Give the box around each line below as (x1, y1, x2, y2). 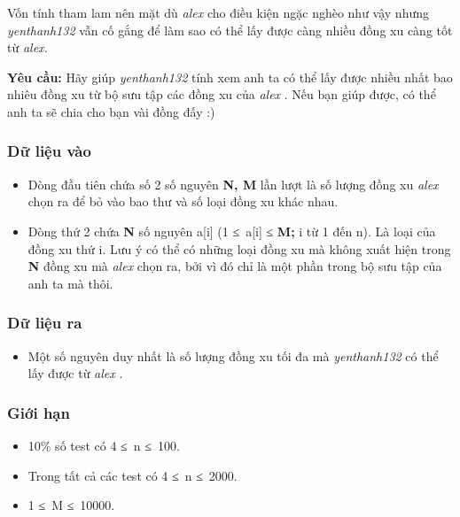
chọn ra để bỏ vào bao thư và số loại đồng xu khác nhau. (27, 192, 339, 211)
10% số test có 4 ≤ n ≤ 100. (27, 436, 180, 454)
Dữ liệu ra (7, 312, 82, 334)
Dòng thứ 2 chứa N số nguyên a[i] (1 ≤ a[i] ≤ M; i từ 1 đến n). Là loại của (27, 221, 436, 240)
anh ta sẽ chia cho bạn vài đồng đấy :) (7, 102, 215, 120)
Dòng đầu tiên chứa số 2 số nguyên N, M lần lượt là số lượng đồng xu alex (27, 174, 439, 193)
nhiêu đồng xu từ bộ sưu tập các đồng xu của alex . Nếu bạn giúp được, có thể (7, 85, 436, 104)
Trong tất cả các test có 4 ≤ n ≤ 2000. (27, 466, 238, 484)
